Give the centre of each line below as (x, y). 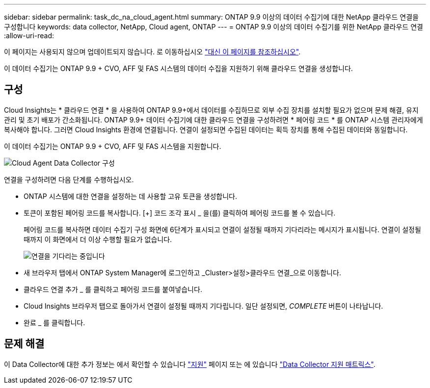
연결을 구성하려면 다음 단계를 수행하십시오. (69, 179)
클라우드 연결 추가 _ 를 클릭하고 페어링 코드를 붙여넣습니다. (113, 289)
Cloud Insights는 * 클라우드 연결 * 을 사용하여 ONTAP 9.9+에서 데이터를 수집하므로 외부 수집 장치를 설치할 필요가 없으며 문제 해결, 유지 (211, 110)
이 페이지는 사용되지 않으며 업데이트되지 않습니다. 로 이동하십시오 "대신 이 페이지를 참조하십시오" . (152, 52)
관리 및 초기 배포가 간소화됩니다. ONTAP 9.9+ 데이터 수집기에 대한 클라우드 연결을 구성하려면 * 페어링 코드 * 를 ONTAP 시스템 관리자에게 (214, 120)
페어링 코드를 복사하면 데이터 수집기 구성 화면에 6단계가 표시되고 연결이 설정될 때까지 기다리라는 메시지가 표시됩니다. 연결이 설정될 (222, 229)
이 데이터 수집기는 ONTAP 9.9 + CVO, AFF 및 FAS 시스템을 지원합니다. (113, 146)
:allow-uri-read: (29, 36)
